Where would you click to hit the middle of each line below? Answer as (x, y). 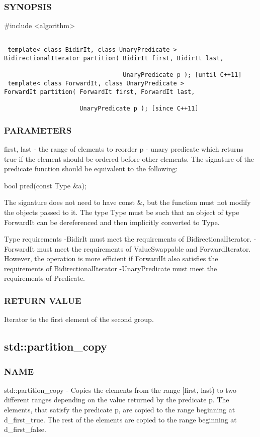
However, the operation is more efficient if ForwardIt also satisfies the (111, 258)
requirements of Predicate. (45, 278)
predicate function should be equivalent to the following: (91, 169)
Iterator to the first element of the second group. (79, 319)
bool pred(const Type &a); (45, 185)
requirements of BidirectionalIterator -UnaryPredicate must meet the (111, 268)
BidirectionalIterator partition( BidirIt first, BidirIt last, (114, 59)
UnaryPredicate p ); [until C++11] (182, 75)
